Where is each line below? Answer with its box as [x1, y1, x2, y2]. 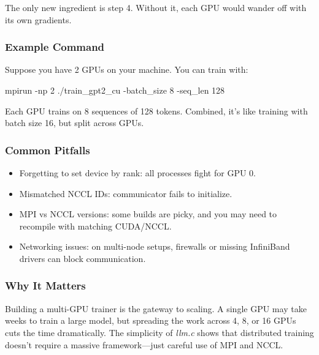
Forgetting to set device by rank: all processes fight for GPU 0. [19, 166, 256, 179]
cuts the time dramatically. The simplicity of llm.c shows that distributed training [5, 326, 314, 338]
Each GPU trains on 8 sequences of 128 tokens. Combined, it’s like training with [5, 104, 308, 117]
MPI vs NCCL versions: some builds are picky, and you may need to [19, 207, 277, 220]
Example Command [5, 39, 105, 54]
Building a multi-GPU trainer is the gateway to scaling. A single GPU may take [5, 302, 307, 315]
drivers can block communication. [19, 252, 146, 264]
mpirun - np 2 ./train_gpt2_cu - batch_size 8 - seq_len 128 [5, 84, 225, 96]
